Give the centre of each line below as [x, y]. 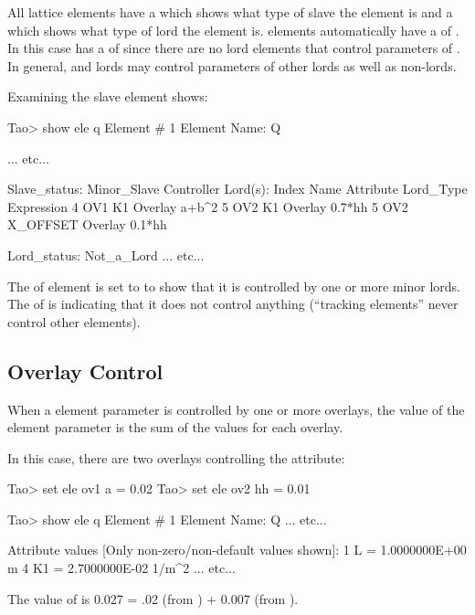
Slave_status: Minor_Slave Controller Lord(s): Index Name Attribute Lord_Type [237, 189]
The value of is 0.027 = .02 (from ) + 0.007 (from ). [153, 598]
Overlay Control [85, 371]
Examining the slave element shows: [108, 96]
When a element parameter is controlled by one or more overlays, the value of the [236, 409]
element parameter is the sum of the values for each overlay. [175, 427]
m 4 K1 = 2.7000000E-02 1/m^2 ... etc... [121, 568]
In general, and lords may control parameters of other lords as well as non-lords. [232, 65]
